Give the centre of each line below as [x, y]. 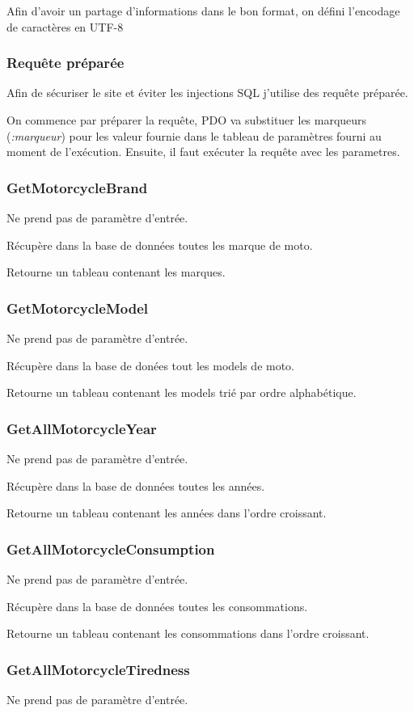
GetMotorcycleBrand [77, 187]
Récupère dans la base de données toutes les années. [136, 485]
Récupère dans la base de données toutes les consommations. [157, 606]
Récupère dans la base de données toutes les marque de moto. [160, 245]
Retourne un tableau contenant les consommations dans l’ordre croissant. [188, 633]
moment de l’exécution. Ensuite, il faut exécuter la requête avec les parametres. [203, 152]
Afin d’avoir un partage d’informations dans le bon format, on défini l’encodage [203, 11]
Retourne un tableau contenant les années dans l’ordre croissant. [167, 513]
